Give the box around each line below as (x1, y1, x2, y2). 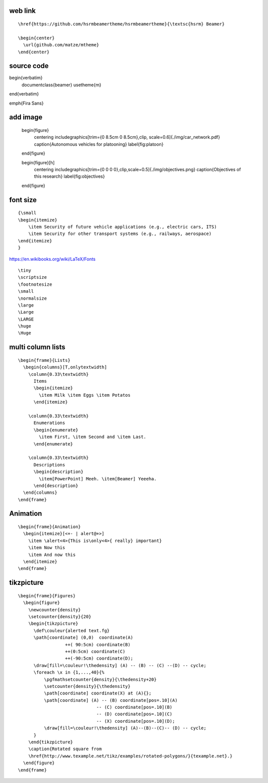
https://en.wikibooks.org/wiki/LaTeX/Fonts (9, 256, 96, 262)
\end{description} (33, 483, 78, 488)
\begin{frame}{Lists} (18, 357, 70, 363)
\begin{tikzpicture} (28, 621, 78, 627)
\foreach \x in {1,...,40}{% (33, 670, 105, 675)
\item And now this (28, 552, 76, 558)
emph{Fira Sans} (9, 100, 44, 106)
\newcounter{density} (28, 607, 81, 612)
